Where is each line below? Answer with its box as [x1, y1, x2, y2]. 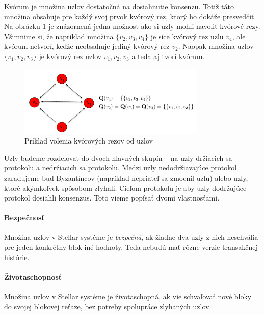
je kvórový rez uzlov [39, 50, 102, 61]
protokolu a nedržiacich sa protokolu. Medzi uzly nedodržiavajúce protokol [4, 162, 237, 173]
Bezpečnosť [4, 212, 45, 223]
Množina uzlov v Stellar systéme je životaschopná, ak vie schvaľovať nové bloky [4, 291, 252, 302]
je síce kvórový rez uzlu [150, 31, 224, 41]
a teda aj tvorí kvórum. [131, 50, 205, 61]
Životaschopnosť [4, 271, 62, 282]
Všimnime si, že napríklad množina [4, 31, 114, 41]
